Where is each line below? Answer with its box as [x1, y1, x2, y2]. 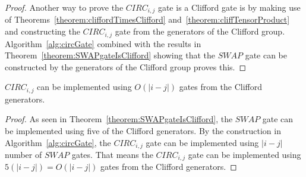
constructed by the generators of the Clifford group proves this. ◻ [5, 60, 247, 73]
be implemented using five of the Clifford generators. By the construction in [5, 124, 281, 136]
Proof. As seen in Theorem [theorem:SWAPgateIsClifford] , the [5, 113, 233, 125]
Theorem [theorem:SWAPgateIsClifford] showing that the [5, 49, 215, 61]
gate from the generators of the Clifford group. [115, 25, 285, 38]
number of [5, 148, 42, 160]
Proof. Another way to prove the [5, 1, 124, 13]
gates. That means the [71, 148, 153, 160]
